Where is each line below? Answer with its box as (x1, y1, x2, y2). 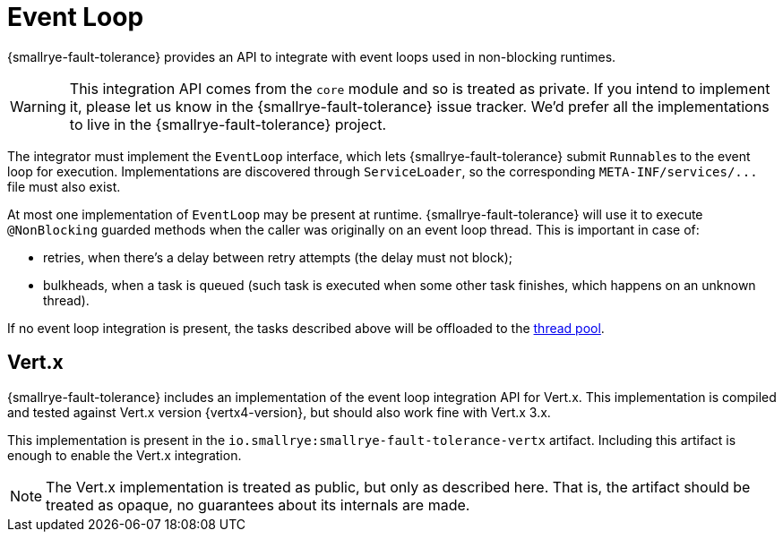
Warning (10, 97, 66, 115)
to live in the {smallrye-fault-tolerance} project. (69, 115, 387, 133)
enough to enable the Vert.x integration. (7, 447, 242, 463)
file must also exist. (7, 178, 121, 194)
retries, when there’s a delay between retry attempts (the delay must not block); (43, 249, 513, 265)
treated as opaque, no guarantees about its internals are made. (46, 495, 470, 514)
